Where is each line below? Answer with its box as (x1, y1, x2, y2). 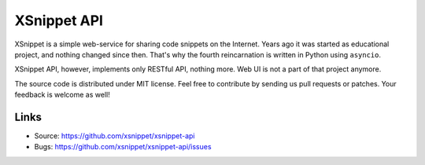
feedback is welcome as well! (14, 90, 110, 100)
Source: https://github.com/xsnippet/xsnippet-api (34, 131, 195, 141)
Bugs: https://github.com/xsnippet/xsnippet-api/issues (34, 142, 212, 152)
